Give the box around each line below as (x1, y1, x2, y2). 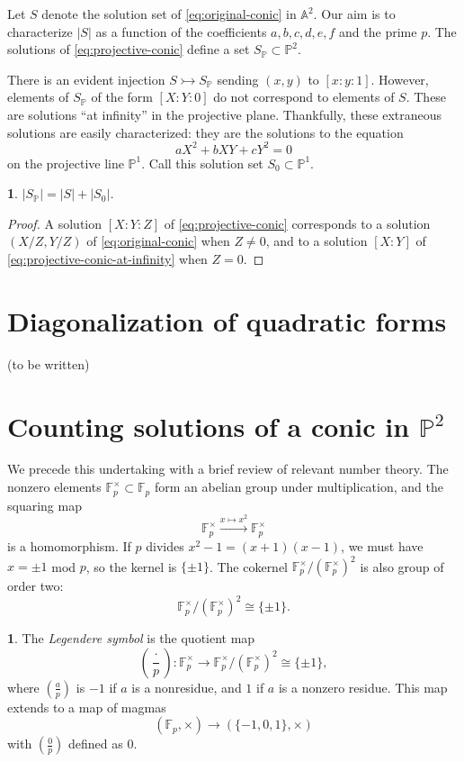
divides (146, 536, 184, 555)
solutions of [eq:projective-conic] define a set (7, 40, 250, 59)
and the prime (339, 22, 417, 41)
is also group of (360, 557, 444, 575)
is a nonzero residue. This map (278, 677, 448, 696)
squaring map (7, 495, 82, 514)
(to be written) (7, 354, 90, 373)
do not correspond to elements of (213, 87, 395, 106)
